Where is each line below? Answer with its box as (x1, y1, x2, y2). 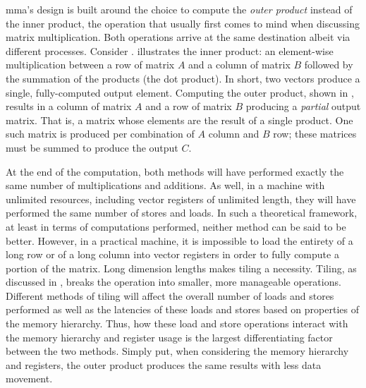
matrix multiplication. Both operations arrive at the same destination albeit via (6, 30, 350, 44)
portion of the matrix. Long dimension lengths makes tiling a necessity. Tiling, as (6, 260, 357, 275)
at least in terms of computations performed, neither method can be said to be (6, 219, 346, 234)
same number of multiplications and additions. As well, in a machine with (6, 178, 325, 193)
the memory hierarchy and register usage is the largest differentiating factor (6, 329, 333, 344)
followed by (304, 57, 353, 72)
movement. (6, 371, 53, 386)
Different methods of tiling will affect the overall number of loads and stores (6, 288, 334, 303)
